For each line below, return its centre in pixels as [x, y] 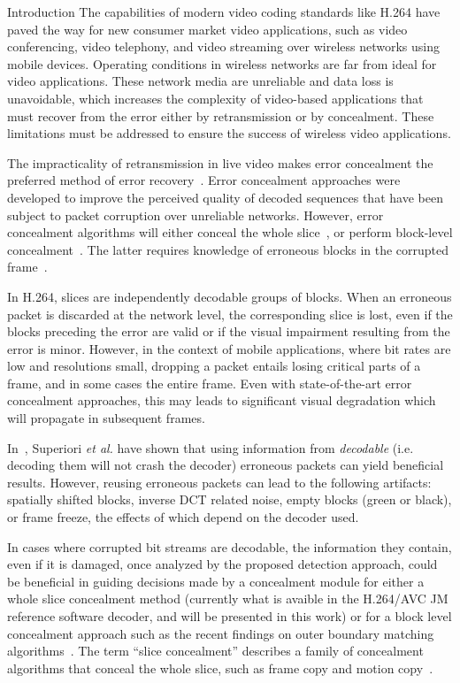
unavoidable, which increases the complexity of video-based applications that [215, 98]
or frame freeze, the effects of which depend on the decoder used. [183, 517]
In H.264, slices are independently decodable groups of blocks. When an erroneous [230, 296]
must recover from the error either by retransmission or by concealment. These [221, 115]
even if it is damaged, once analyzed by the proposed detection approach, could [222, 564]
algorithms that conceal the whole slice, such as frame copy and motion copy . [220, 668]
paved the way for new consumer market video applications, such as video [207, 29]
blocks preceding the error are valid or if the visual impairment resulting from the [229, 331]
